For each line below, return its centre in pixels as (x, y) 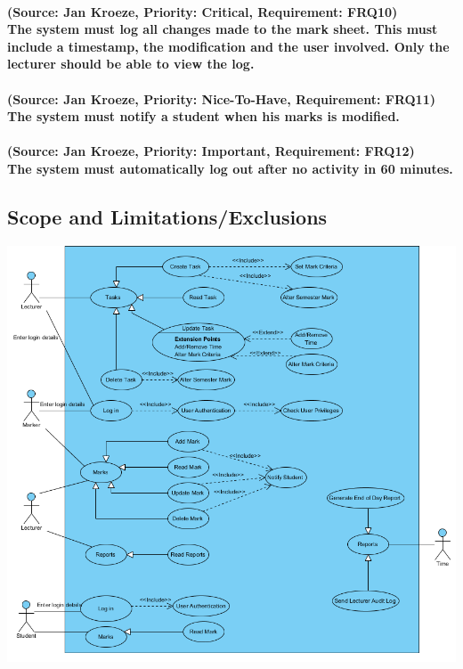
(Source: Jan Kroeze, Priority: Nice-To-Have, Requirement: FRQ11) (221, 98)
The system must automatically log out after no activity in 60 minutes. (230, 168)
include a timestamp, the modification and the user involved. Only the (228, 46)
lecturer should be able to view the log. (131, 64)
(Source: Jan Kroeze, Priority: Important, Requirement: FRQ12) (211, 151)
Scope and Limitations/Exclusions (167, 216)
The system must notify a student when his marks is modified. (203, 116)
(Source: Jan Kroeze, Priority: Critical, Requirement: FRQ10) (203, 11)
